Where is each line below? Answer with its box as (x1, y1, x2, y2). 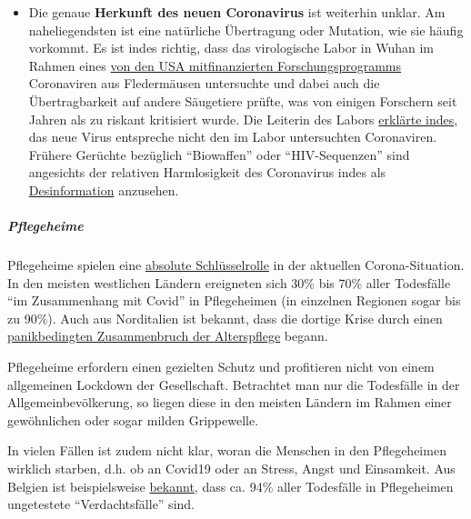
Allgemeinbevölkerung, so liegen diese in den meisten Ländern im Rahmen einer (7, 393, 452, 412)
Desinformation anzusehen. (28, 180, 179, 199)
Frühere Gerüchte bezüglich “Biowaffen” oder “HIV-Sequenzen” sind (28, 145, 410, 164)
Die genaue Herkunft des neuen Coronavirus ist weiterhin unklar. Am (28, 3, 446, 21)
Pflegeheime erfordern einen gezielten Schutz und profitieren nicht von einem (7, 357, 435, 376)
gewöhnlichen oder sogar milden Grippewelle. (7, 410, 259, 429)
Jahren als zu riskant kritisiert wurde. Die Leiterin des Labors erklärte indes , (28, 109, 458, 128)
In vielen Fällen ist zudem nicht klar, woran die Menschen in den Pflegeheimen (7, 441, 446, 460)
